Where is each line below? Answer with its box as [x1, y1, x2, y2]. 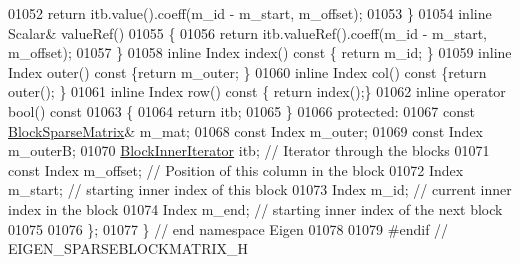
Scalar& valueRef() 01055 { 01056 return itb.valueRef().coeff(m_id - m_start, [8, 22, 487, 43]
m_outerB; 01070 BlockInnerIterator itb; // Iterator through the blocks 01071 [8, 140, 490, 161]
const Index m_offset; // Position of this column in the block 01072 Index [8, 159, 464, 180]
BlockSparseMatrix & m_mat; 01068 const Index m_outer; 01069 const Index [8, 120, 484, 141]
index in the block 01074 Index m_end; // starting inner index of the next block [8, 198, 503, 219]
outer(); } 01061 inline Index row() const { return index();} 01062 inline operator [8, 81, 506, 102]
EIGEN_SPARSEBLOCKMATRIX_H [8, 238, 249, 259]
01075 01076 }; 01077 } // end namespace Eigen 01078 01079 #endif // [8, 218, 449, 239]
